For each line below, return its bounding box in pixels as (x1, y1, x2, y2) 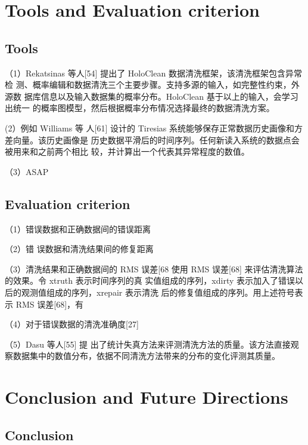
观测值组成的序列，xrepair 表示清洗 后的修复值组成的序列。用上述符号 (21, 286, 295, 298)
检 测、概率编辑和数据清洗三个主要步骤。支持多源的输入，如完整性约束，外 (5, 78, 300, 91)
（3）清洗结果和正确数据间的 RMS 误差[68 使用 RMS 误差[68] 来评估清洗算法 (5, 262, 303, 275)
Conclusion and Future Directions (5, 385, 288, 409)
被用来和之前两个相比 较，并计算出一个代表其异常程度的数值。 (5, 145, 250, 158)
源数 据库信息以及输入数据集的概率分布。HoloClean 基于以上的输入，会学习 (5, 90, 298, 102)
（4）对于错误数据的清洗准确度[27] (5, 318, 139, 330)
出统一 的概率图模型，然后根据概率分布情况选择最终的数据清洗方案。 (5, 102, 275, 114)
